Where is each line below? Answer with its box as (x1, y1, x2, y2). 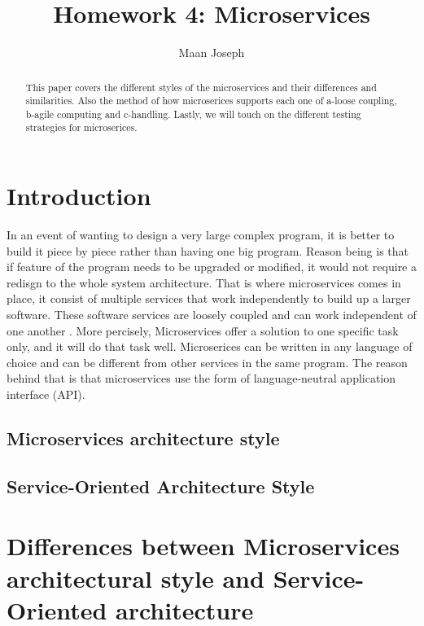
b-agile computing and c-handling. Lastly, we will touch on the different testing (25, 107, 361, 120)
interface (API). (7, 386, 85, 403)
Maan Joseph (178, 44, 245, 61)
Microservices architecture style (7, 426, 280, 450)
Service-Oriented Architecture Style (7, 473, 315, 498)
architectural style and (7, 561, 264, 594)
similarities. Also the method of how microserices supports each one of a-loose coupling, (25, 94, 397, 107)
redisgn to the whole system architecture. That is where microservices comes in (7, 274, 401, 291)
